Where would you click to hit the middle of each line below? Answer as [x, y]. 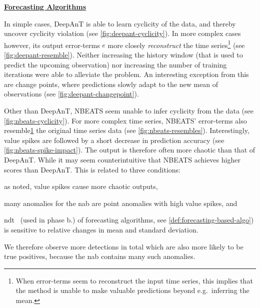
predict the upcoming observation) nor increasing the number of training [115, 64]
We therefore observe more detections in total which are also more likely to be [124, 246]
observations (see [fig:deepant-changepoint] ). [71, 94]
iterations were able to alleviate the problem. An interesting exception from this [126, 74]
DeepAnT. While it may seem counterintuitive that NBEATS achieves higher [122, 159]
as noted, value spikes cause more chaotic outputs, [81, 186]
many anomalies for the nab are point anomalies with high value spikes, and [121, 203]
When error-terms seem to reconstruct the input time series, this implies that [134, 280]
